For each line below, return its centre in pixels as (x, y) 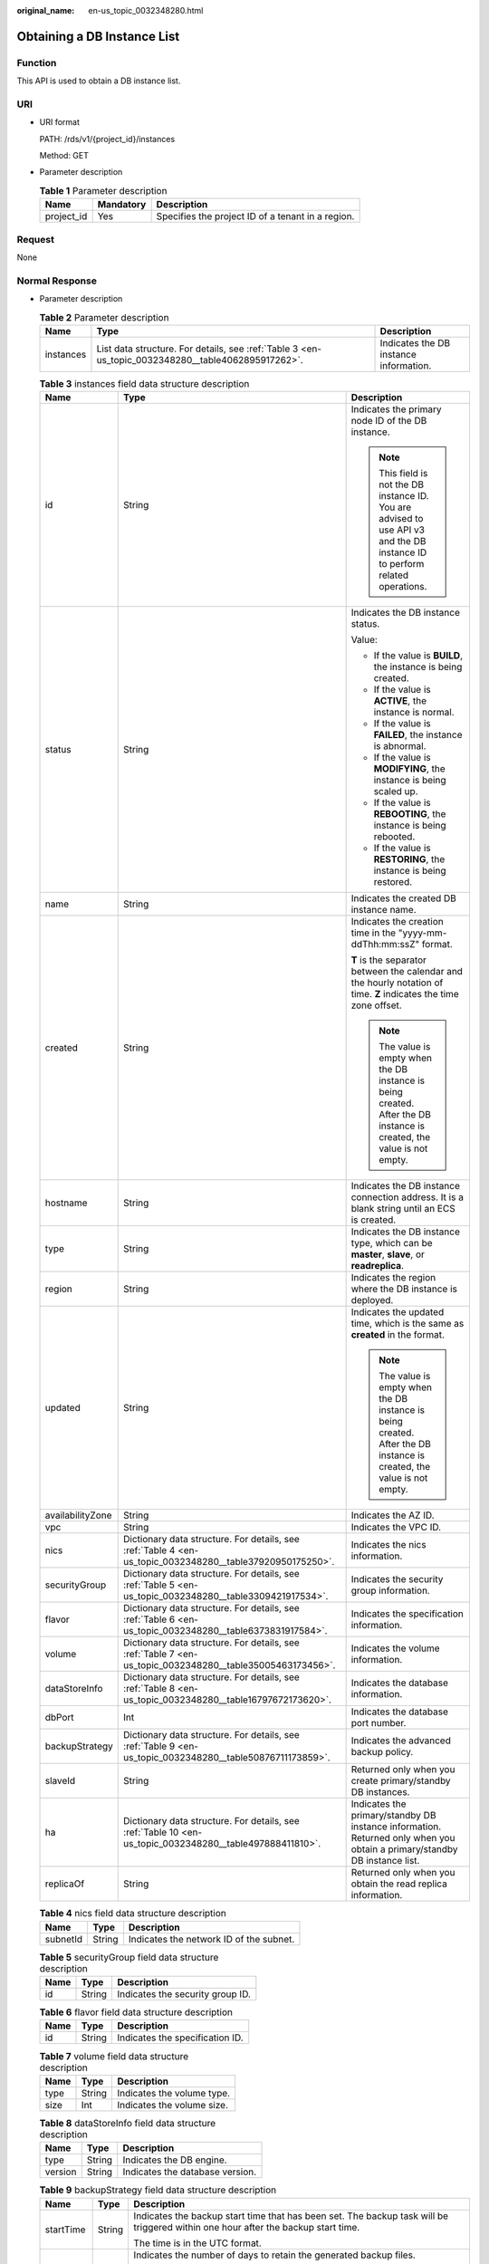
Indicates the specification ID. (180, 2038)
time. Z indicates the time (405, 994)
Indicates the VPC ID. (396, 1528)
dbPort (59, 1718)
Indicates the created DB (404, 898)
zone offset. (376, 1005)
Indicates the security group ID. (184, 1994)
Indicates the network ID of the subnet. (211, 1939)
